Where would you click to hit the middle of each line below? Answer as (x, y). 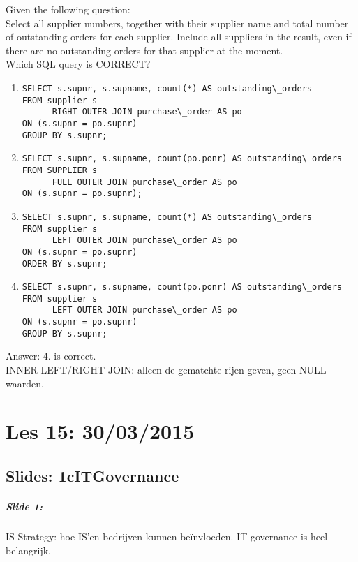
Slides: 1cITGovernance (92, 475)
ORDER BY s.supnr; (65, 264)
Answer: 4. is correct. (51, 356)
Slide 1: (24, 506)
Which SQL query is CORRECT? (78, 64)
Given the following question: (68, 9)
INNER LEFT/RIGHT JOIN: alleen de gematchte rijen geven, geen (151, 370)
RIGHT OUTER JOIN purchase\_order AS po (147, 112)
